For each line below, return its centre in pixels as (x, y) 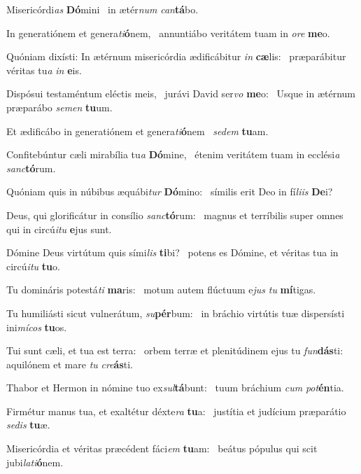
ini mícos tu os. (37, 327)
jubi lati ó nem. (35, 462)
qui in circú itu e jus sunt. (59, 229)
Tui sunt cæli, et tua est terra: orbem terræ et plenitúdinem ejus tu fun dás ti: (175, 350)
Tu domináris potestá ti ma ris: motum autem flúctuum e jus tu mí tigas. (161, 290)
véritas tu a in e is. (44, 70)
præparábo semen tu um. (59, 107)
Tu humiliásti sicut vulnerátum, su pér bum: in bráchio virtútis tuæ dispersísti (176, 313)
